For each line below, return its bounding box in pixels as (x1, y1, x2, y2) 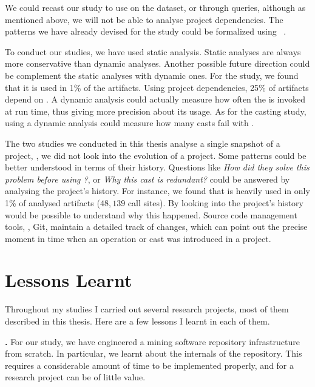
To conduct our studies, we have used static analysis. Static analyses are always (5, 45, 301, 58)
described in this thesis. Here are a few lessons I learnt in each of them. (5, 315, 270, 327)
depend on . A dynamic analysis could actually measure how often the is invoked (5, 93, 306, 106)
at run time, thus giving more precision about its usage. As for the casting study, (5, 104, 307, 117)
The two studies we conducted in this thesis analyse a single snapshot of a (5, 136, 280, 149)
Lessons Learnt (5, 268, 132, 292)
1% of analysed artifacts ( (5, 196, 100, 209)
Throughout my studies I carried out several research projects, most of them (5, 303, 289, 315)
